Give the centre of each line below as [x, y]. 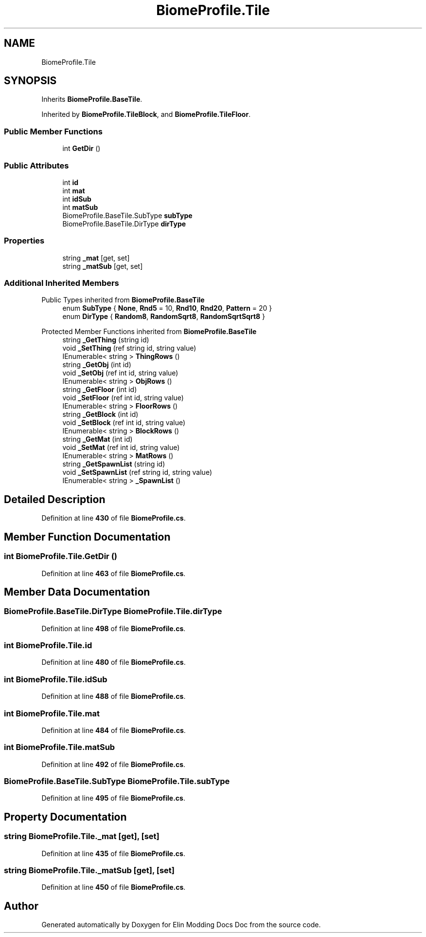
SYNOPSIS [30, 81]
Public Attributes [36, 165]
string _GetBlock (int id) [100, 414]
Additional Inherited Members [62, 283]
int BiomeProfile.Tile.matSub [60, 747]
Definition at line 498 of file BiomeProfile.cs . [114, 628]
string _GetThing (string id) [106, 340]
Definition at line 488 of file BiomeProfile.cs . [114, 696]
